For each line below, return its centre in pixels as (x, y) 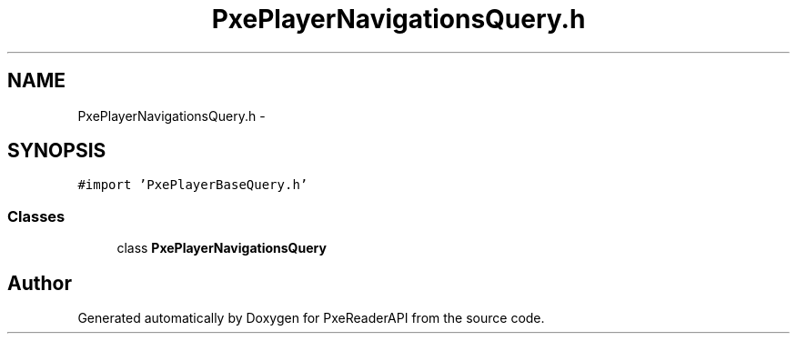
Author (40, 283)
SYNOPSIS (57, 151)
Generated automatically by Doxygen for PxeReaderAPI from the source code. (311, 318)
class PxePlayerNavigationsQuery (222, 248)
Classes (36, 216)
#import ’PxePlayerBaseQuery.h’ (193, 185)
